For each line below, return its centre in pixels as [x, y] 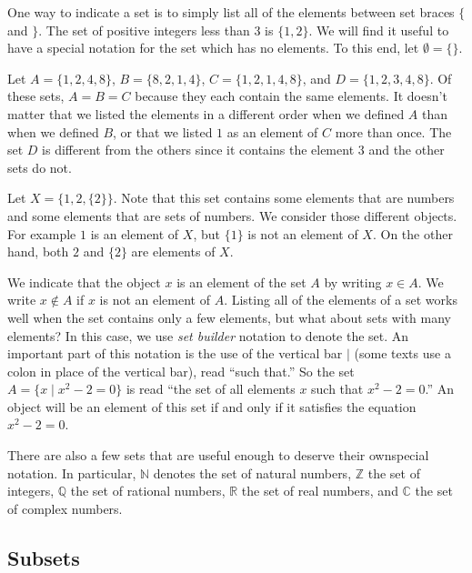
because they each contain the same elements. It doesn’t [291, 96]
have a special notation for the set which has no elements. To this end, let [213, 48]
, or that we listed [163, 131]
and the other [407, 150]
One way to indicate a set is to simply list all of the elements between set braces [231, 12]
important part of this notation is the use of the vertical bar [175, 353]
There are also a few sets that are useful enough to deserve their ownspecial [218, 455]
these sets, [36, 96]
